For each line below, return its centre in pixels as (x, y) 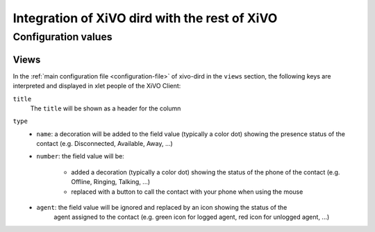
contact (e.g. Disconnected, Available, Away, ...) (105, 144)
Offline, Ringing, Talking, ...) (111, 182)
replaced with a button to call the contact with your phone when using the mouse (187, 192)
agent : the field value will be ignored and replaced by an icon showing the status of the (162, 208)
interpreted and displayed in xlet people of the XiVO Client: (97, 86)
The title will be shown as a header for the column (106, 108)
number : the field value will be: (80, 156)
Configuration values (62, 37)
